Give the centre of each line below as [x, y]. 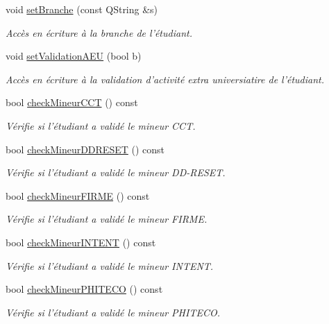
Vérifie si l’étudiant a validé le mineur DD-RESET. [116, 172]
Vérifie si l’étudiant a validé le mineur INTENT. [110, 265]
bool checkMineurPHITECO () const [84, 289]
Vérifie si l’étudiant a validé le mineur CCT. [101, 125]
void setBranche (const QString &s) [82, 9]
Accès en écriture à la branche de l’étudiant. [99, 32]
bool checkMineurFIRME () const [78, 195]
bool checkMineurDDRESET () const [85, 149]
